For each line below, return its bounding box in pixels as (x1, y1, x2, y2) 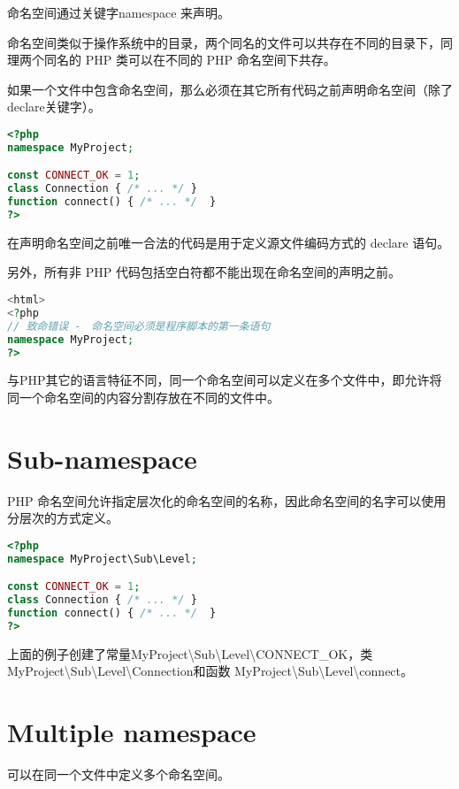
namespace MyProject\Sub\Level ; (7, 552, 197, 565)
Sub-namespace (7, 440, 197, 476)
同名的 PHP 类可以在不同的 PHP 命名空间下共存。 (43, 50, 336, 69)
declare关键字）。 (7, 97, 101, 116)
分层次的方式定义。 (7, 509, 119, 527)
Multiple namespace (7, 714, 256, 750)
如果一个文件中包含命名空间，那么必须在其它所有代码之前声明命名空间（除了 (7, 80, 453, 98)
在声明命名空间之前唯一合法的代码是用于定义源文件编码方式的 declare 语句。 (7, 233, 450, 251)
